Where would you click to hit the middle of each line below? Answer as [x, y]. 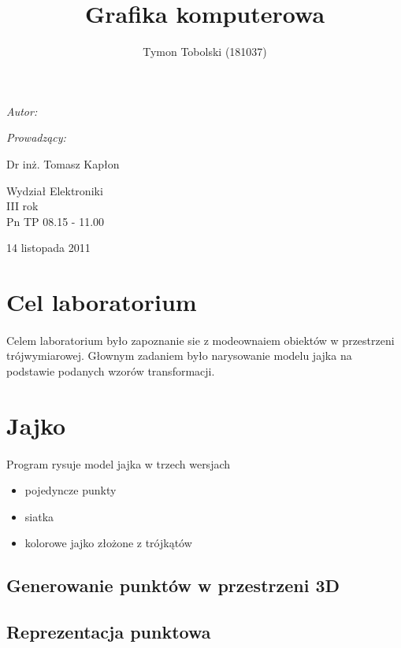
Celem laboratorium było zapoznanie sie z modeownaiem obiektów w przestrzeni [200, 340]
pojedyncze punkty [71, 490]
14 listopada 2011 [48, 248]
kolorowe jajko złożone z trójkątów [108, 543]
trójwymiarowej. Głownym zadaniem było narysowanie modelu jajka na [179, 355]
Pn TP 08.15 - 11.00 [56, 221]
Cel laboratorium [102, 302]
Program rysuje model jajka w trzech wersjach [119, 463]
